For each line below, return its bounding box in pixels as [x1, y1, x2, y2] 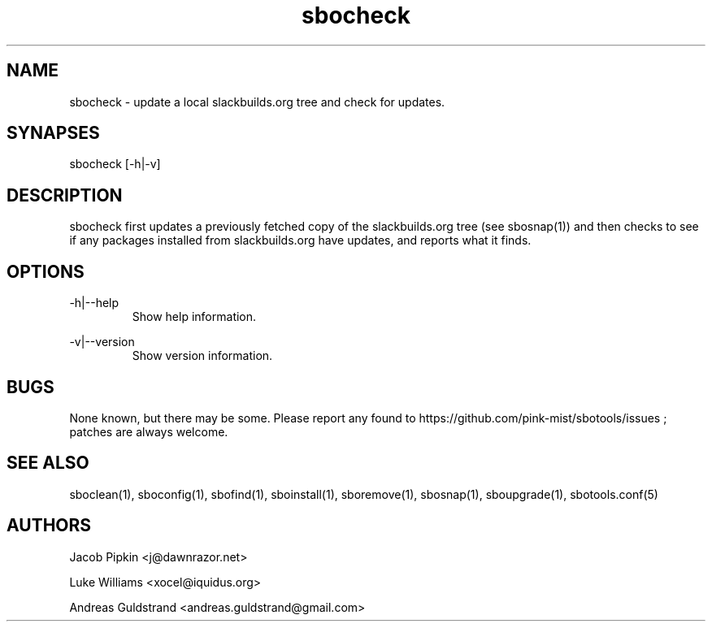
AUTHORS [7, 515, 92, 536]
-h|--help [69, 296, 119, 310]
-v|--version [69, 335, 135, 349]
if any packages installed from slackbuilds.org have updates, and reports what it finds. [69, 233, 532, 248]
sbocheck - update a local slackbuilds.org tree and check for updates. [69, 94, 445, 109]
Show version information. [132, 349, 273, 363]
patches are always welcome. [69, 424, 228, 439]
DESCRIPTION [7, 184, 123, 206]
